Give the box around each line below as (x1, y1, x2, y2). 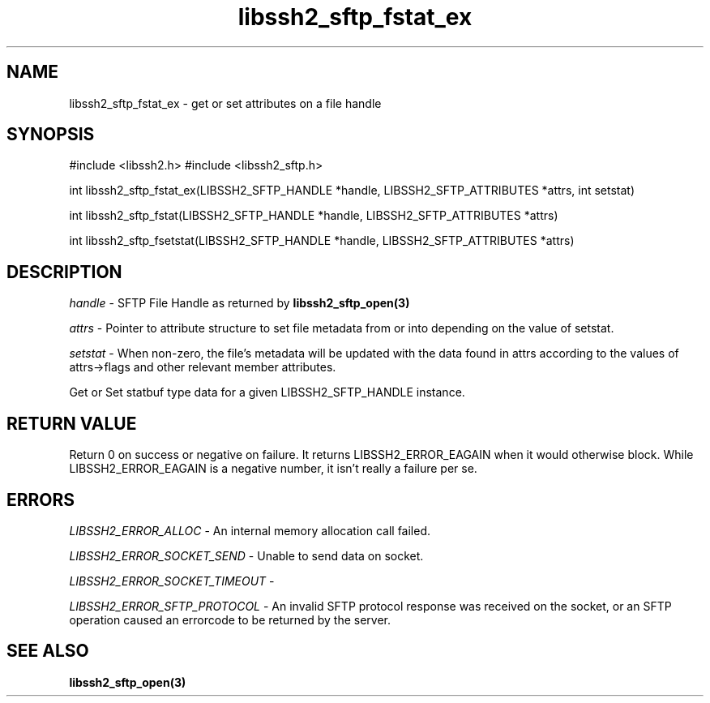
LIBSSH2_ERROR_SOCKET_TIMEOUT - (69, 573, 275, 588)
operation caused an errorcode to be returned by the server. (69, 612, 391, 627)
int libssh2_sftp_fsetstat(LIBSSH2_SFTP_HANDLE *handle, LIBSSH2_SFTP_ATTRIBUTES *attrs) (69, 234, 575, 248)
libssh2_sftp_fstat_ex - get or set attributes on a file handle (69, 96, 382, 110)
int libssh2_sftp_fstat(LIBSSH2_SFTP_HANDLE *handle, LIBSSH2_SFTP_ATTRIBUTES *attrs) (69, 208, 558, 223)
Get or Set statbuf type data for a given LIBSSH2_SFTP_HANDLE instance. (69, 385, 465, 400)
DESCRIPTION (6, 261, 122, 282)
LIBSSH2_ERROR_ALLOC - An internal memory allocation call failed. (69, 523, 431, 538)
